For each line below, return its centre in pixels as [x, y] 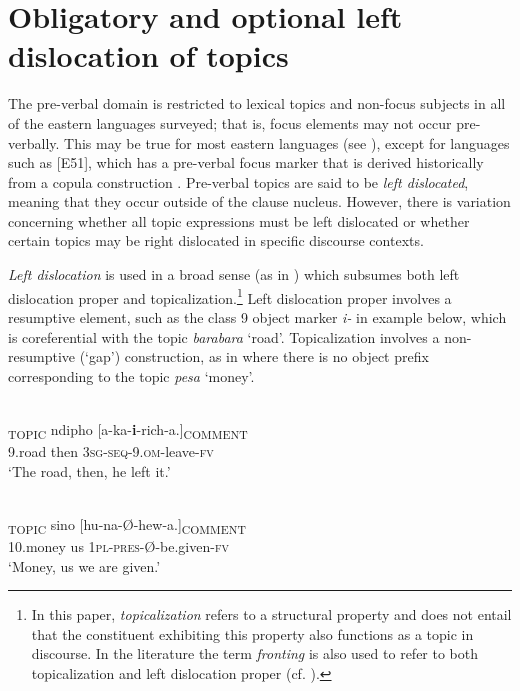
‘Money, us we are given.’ [84, 565]
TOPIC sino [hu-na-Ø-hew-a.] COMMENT [127, 525]
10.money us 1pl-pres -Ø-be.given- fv [118, 545]
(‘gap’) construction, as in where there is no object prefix [254, 356]
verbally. [34, 142]
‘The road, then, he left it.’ [89, 470]
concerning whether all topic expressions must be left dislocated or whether [239, 220]
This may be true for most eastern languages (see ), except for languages [287, 142]
